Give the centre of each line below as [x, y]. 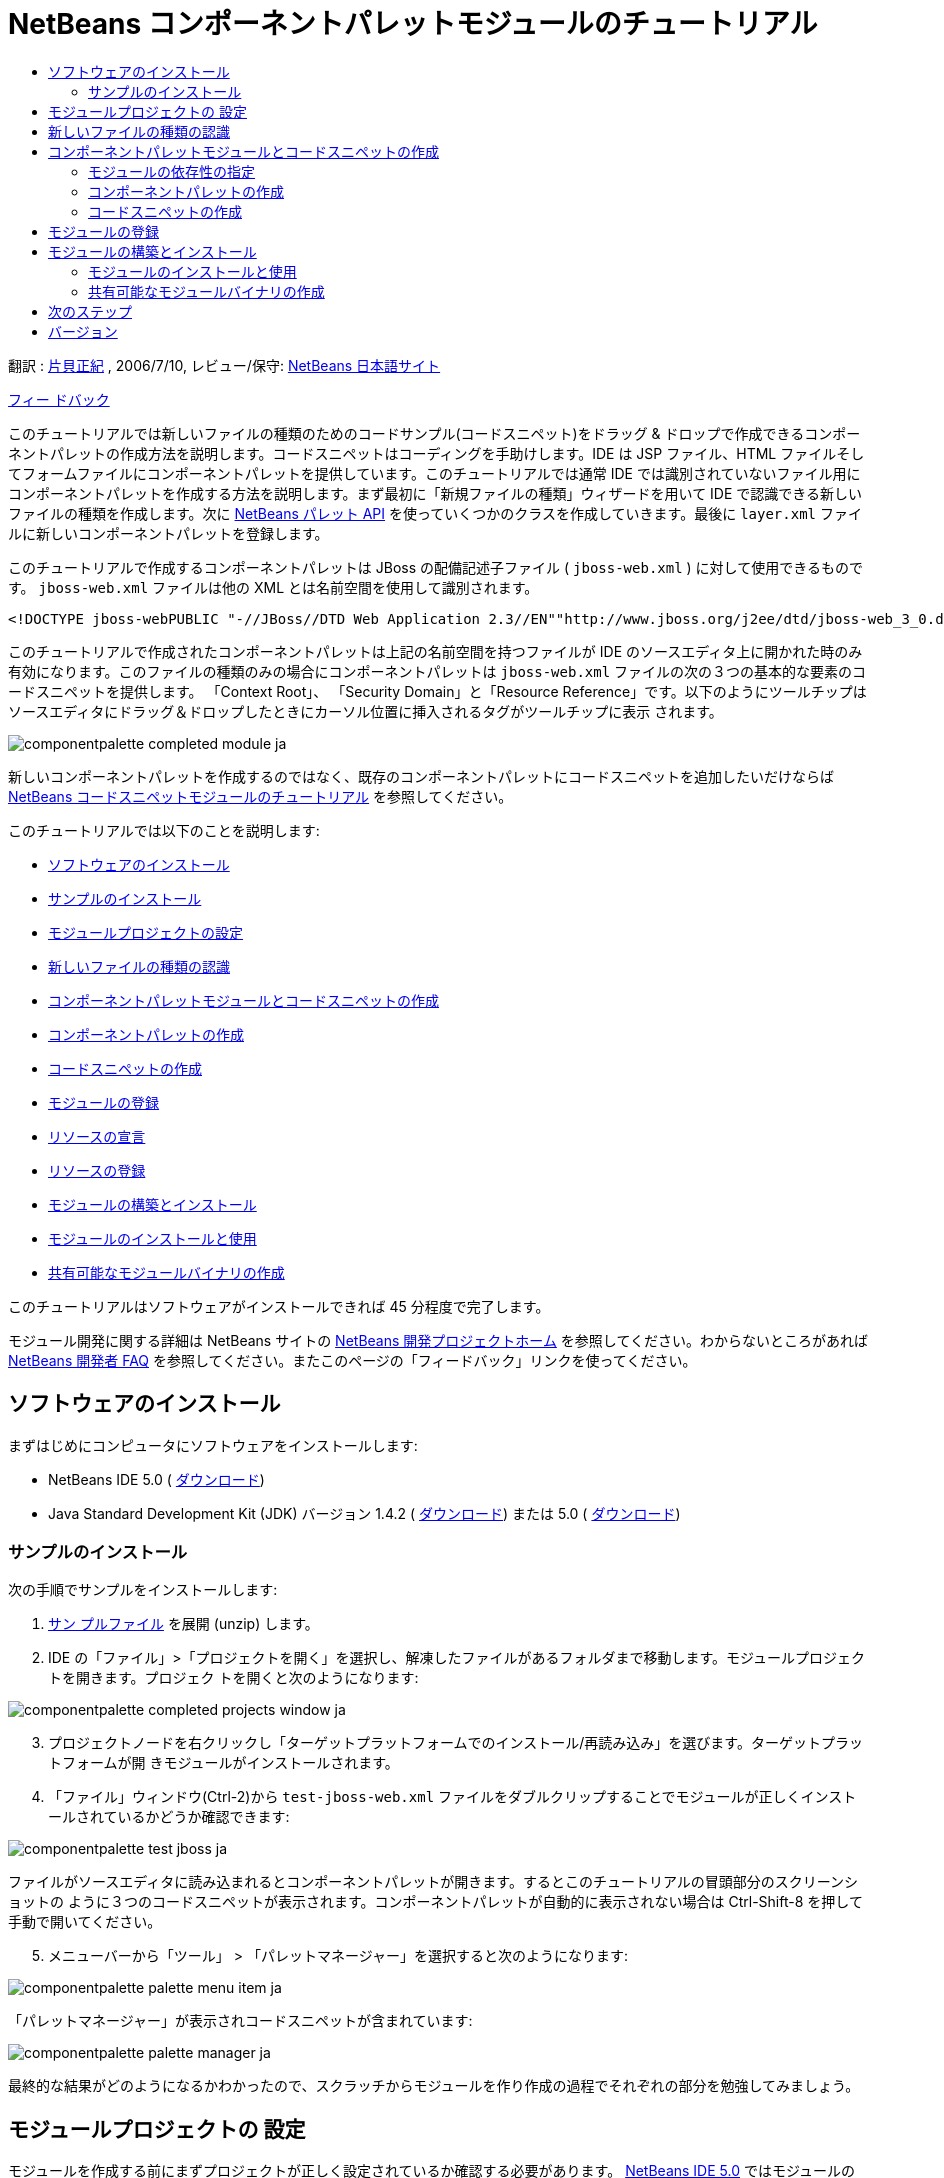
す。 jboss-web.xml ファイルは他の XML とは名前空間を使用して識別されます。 [273, 587]
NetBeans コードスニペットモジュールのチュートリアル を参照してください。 [260, 796]
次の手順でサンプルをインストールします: [143, 1590]
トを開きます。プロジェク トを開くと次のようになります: [233, 1678]
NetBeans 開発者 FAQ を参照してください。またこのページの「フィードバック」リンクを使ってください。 [352, 1360]
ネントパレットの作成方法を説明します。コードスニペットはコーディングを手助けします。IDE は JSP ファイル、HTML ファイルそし [436, 453]
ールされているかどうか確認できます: [169, 1817]
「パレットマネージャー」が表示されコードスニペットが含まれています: [240, 2021]
